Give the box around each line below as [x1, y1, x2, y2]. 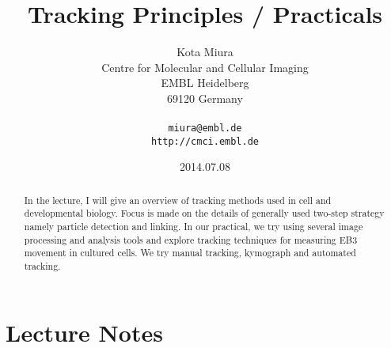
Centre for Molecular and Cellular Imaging [101, 59, 309, 75]
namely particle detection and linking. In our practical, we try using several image [24, 220, 363, 233]
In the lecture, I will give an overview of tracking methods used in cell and [24, 193, 332, 206]
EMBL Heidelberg [161, 74, 249, 91]
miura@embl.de [168, 123, 242, 134]
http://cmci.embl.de [150, 135, 260, 147]
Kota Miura [177, 43, 233, 60]
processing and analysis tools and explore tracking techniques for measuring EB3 [24, 233, 358, 246]
